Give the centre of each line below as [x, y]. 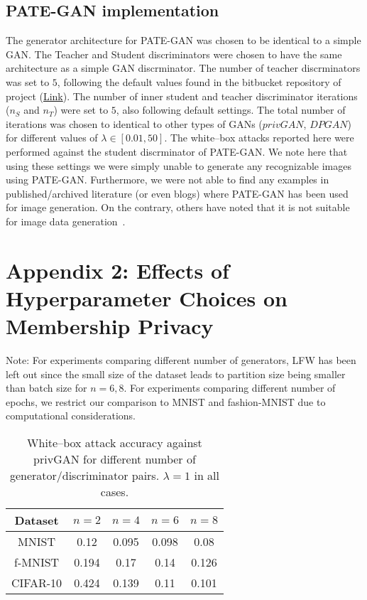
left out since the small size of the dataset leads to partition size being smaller [176, 374]
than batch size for [46, 388]
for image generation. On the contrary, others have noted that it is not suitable [178, 207]
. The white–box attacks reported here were [259, 138]
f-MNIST [37, 562]
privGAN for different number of [115, 459]
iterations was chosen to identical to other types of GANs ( [134, 123]
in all [207, 475]
